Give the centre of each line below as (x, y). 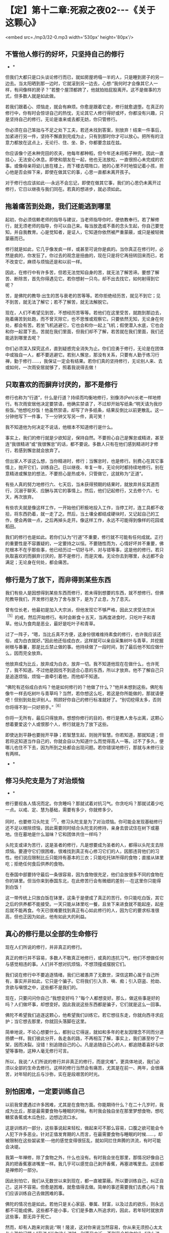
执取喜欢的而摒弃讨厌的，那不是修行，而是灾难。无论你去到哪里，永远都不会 (84, 556)
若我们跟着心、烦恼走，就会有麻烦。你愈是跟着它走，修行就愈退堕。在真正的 (84, 107)
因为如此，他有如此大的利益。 (58, 917)
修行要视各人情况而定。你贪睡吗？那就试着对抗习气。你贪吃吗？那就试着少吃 (84, 803)
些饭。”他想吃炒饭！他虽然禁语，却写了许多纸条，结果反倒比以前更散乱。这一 (84, 410)
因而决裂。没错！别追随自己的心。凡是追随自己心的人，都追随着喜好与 (87, 1044)
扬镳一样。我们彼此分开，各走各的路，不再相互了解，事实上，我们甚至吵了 (82, 1038)
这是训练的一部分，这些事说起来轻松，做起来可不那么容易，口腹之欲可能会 (82, 1128)
